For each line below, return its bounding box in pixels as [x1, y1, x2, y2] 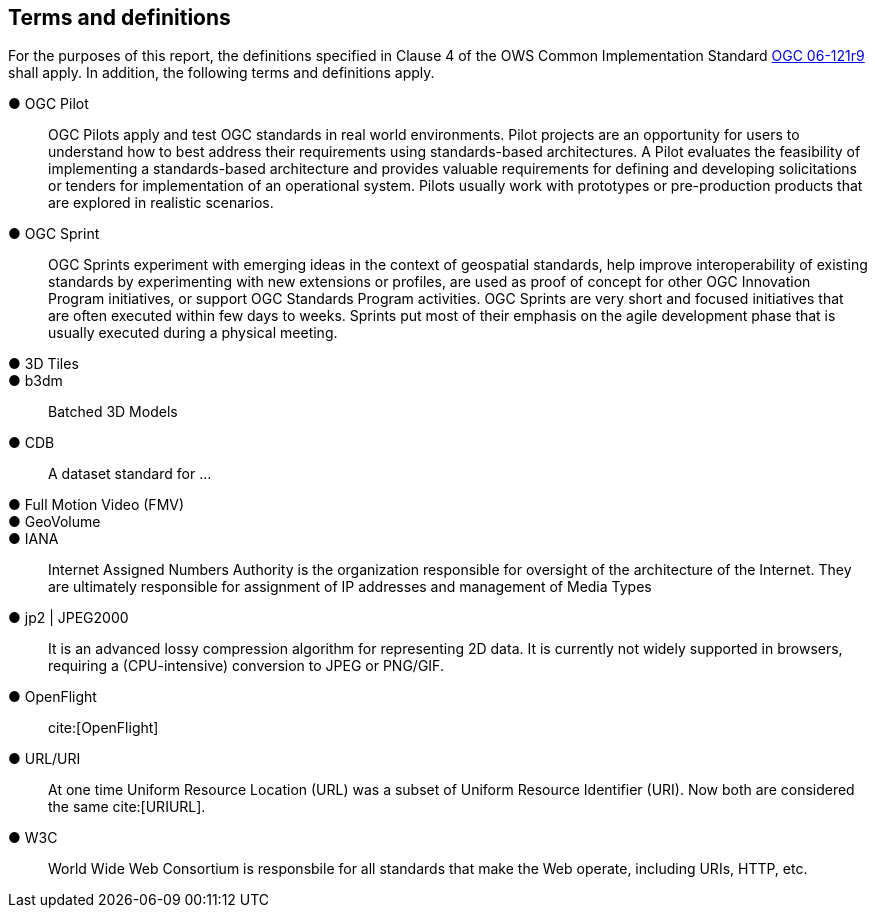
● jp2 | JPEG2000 [8, 609, 129, 627]
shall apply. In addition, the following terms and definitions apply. [8, 64, 435, 82]
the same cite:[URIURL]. [48, 798, 206, 816]
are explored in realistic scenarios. [48, 194, 274, 212]
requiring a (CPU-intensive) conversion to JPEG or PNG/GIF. [48, 657, 444, 675]
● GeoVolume [8, 513, 101, 531]
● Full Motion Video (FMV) [8, 496, 185, 514]
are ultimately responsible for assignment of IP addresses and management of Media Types [48, 578, 652, 596]
